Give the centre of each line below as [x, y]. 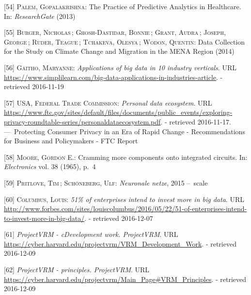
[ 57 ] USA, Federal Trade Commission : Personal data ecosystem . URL [108, 102]
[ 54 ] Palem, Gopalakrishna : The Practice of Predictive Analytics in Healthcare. [123, 6]
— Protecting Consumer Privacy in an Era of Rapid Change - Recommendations [125, 131]
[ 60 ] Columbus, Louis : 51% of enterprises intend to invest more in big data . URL [124, 199]
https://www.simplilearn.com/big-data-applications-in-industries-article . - [113, 77]
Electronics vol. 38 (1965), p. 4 [50, 166]
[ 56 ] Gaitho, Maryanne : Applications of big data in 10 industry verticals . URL [120, 67]
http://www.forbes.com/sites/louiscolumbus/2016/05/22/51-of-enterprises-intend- [125, 209]
